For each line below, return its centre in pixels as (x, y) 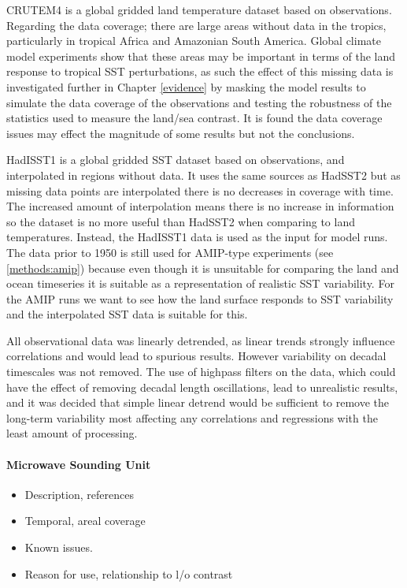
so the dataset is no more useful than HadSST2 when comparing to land (181, 221)
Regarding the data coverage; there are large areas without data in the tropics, (196, 25)
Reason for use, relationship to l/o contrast (129, 573)
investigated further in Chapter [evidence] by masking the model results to (186, 86)
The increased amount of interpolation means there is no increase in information (200, 206)
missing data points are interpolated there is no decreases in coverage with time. (200, 190)
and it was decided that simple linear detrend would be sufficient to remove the (198, 402)
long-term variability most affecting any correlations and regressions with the (192, 417)
